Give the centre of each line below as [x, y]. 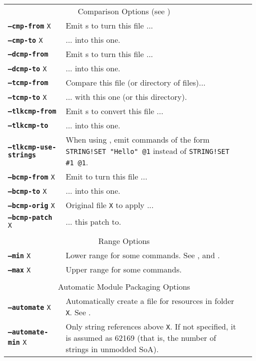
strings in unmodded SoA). [112, 349]
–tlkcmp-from [32, 111]
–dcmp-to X [27, 69]
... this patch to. [94, 221]
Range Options [124, 241]
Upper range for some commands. [124, 269]
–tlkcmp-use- [32, 147]
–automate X [30, 307]
